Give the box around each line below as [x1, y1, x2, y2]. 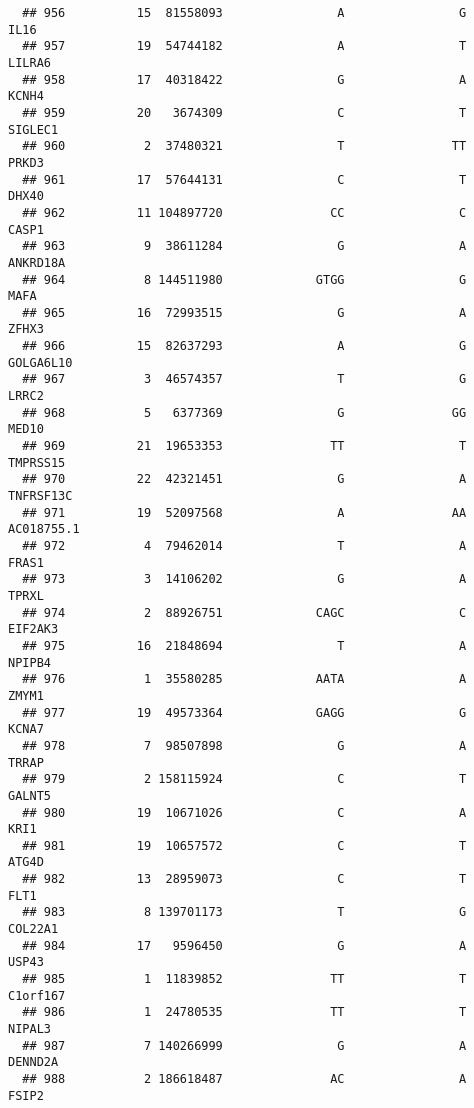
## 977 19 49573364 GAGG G [22, 705, 467, 720]
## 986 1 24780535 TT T [22, 1005, 467, 1020]
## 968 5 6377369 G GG [22, 405, 467, 420]
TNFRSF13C [8, 489, 73, 504]
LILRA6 [8, 55, 51, 70]
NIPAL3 [8, 1022, 51, 1037]
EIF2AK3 [8, 622, 59, 637]
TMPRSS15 [8, 455, 66, 470]
